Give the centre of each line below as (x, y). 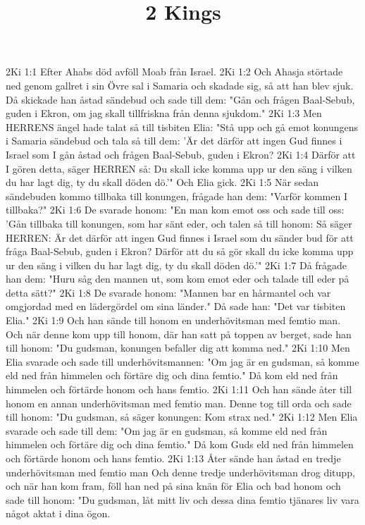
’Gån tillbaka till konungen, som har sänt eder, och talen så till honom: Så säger (179, 223)
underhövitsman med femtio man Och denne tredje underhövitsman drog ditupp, (180, 472)
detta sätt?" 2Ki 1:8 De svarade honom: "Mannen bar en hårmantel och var (168, 292)
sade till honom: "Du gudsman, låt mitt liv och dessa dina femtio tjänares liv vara (182, 499)
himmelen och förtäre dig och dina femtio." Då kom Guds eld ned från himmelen (180, 444)
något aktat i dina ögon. (58, 513)
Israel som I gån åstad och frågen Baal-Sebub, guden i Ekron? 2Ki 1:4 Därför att (181, 154)
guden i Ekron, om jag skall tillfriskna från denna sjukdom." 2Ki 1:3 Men (164, 113)
